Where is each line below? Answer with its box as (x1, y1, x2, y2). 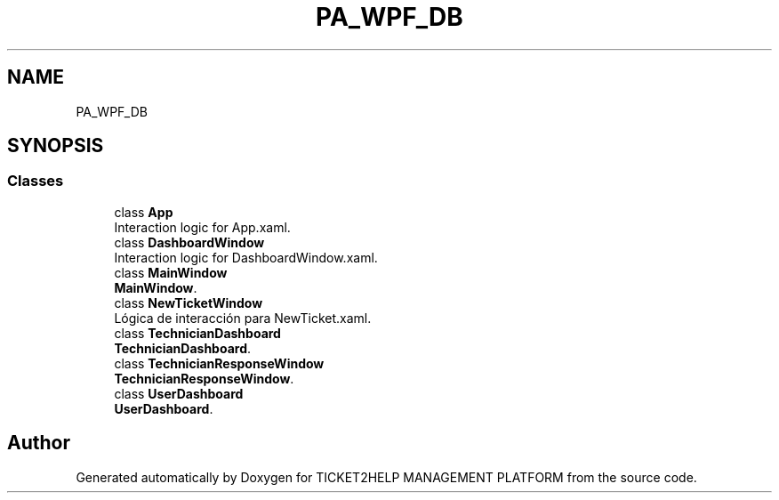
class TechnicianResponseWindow (114, 355, 325, 371)
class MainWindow (114, 264, 228, 280)
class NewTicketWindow (114, 294, 263, 310)
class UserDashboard (114, 385, 244, 401)
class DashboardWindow (114, 234, 265, 250)
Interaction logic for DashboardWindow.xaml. (114, 249, 378, 265)
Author (7, 431, 70, 455)
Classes (7, 172, 64, 190)
